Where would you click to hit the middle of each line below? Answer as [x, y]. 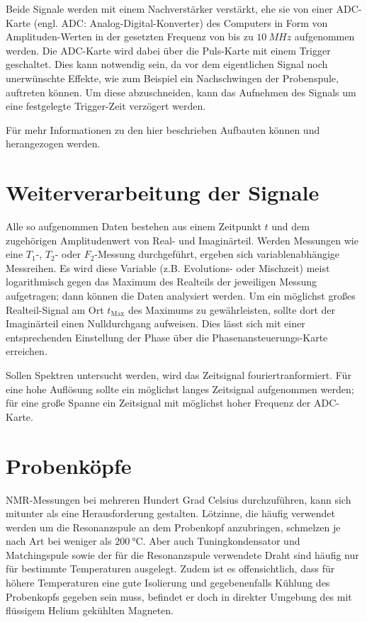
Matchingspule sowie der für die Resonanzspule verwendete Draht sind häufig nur [182, 554]
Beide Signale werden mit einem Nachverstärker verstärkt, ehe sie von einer [169, 9]
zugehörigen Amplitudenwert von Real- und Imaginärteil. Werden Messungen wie [182, 240]
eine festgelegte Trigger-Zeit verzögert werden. [106, 106]
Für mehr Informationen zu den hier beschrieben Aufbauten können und [163, 129]
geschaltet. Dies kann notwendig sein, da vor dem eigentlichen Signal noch [167, 64]
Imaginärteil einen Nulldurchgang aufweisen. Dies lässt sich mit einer [156, 323]
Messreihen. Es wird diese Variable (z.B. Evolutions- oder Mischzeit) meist [168, 267]
